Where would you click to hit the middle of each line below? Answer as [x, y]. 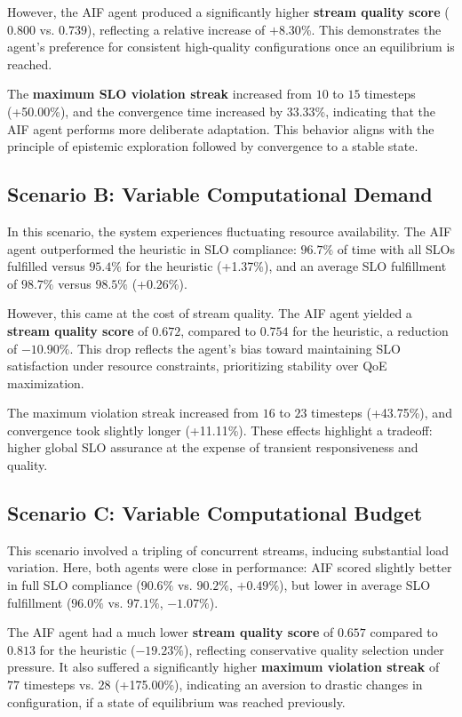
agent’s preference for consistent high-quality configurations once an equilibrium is [231, 47]
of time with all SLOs [396, 248]
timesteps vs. [59, 685]
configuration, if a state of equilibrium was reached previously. [176, 701]
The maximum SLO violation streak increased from [159, 94]
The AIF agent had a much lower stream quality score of [171, 632]
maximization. [46, 382]
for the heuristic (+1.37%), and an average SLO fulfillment [286, 266]
